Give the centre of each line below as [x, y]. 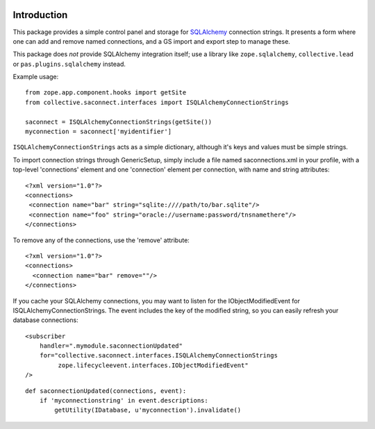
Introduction [40, 15]
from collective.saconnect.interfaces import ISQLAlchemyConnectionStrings [157, 102]
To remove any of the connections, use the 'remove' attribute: [101, 240]
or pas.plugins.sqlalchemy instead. [69, 64]
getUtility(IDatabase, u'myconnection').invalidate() [148, 410]
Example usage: [36, 77]
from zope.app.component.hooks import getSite [106, 93]
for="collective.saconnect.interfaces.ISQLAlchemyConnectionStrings [158, 355]
